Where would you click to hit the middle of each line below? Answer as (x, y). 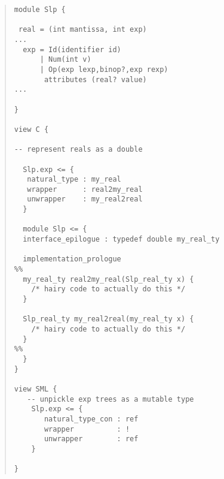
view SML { (36, 389)
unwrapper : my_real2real (85, 199)
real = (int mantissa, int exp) (82, 30)
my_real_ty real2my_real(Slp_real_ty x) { (108, 279)
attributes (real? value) (95, 79)
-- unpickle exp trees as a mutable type (111, 399)
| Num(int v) (65, 60)
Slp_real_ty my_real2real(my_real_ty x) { (108, 319)
